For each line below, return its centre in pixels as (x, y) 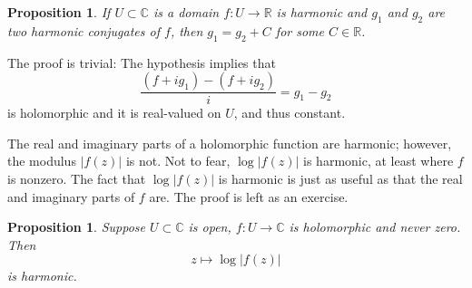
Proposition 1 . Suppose (76, 227)
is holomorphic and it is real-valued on (114, 113)
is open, (210, 227)
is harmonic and (322, 12)
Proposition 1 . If (59, 12)
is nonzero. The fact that (77, 178)
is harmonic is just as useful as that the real (340, 178)
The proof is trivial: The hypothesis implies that (142, 62)
